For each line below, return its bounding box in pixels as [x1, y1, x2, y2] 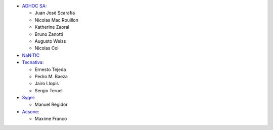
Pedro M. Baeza [34, 73, 68, 79]
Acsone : [22, 108, 39, 114]
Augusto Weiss [34, 38, 66, 44]
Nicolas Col [34, 45, 59, 51]
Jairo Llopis [34, 81, 59, 87]
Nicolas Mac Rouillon [34, 17, 78, 23]
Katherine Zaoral [34, 24, 70, 30]
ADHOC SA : [22, 3, 47, 9]
